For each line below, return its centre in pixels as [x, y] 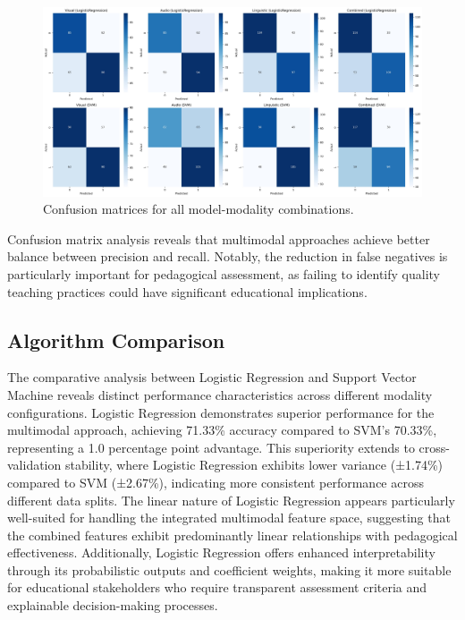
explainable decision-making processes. [113, 605]
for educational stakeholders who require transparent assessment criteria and [217, 587]
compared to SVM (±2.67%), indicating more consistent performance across [216, 482]
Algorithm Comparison [116, 340]
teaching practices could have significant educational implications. [187, 291]
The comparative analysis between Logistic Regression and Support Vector [212, 377]
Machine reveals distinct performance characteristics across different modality [220, 394]
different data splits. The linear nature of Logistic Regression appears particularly [231, 500]
